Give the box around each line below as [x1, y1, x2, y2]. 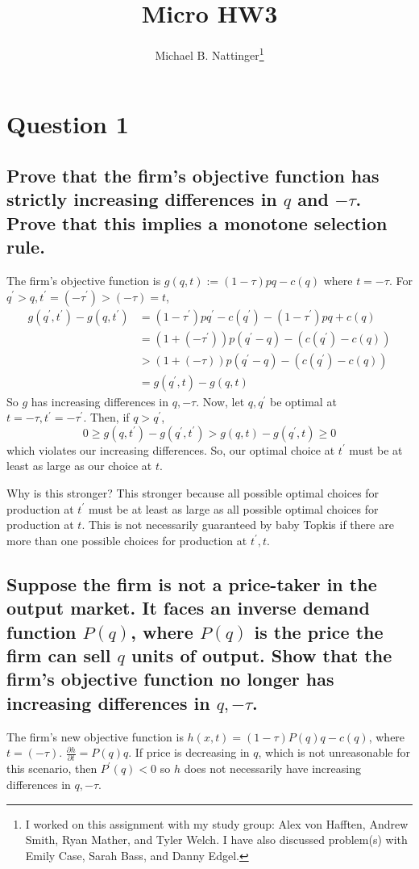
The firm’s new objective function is [6, 728, 184, 745]
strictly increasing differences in [6, 187, 277, 212]
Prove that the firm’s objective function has [6, 162, 380, 187]
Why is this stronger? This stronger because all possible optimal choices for [6, 485, 380, 502]
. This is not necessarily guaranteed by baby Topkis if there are [81, 516, 394, 533]
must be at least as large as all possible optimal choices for [88, 500, 379, 517]
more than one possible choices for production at [6, 531, 247, 548]
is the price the [254, 619, 384, 644]
